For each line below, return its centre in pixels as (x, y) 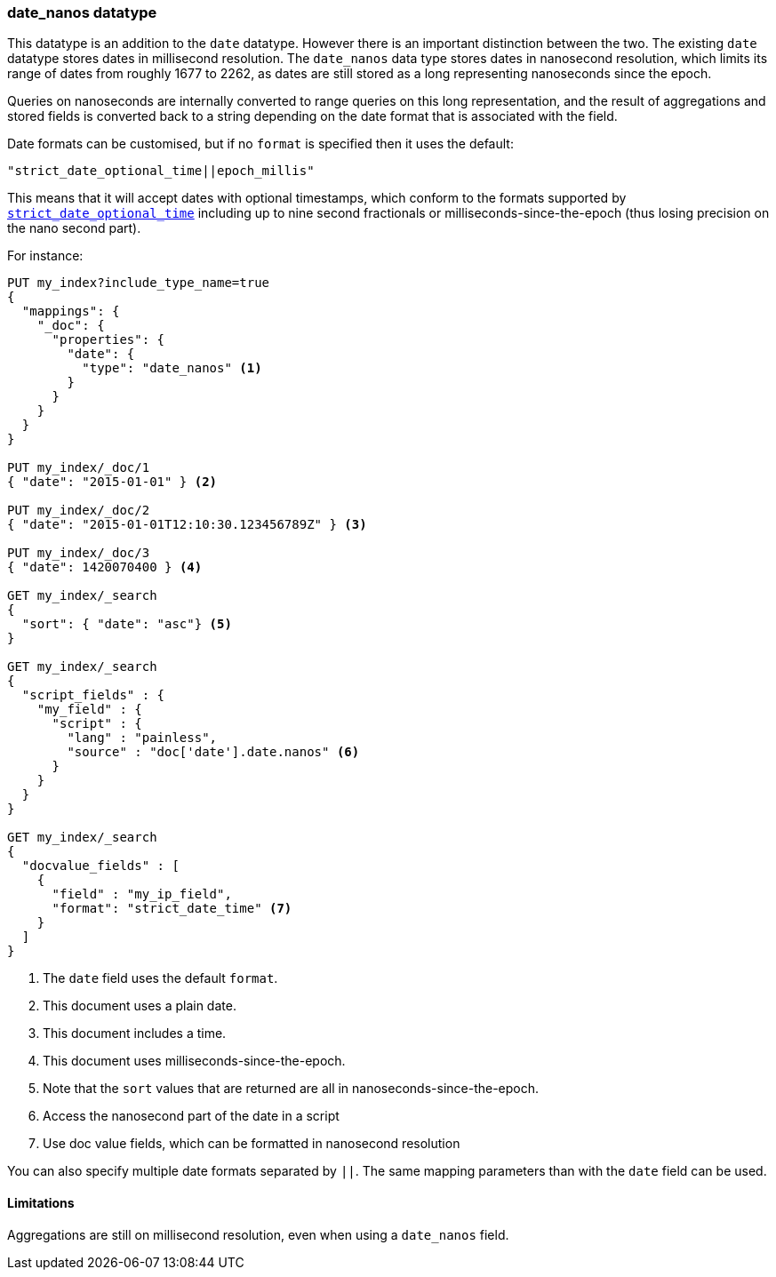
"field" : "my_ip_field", (142, 894)
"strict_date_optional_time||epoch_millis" (161, 171)
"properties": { (108, 340)
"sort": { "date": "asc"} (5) (127, 624)
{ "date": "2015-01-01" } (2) (112, 482)
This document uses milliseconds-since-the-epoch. (194, 1061)
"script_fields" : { (93, 695)
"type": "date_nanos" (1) (172, 368)
